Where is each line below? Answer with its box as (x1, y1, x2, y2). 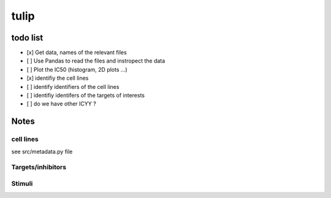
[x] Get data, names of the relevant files (26, 49, 127, 56)
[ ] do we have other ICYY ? (26, 100, 96, 107)
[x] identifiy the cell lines (26, 74, 89, 82)
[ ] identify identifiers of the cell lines (26, 83, 120, 90)
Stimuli (11, 179, 33, 188)
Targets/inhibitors (11, 163, 67, 172)
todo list (11, 32, 44, 43)
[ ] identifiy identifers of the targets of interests (26, 92, 145, 99)
